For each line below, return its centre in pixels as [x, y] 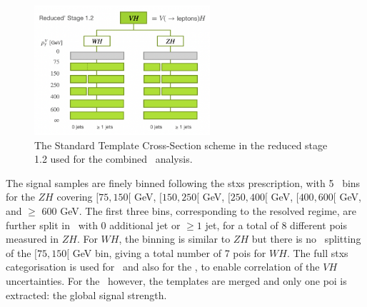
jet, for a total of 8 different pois [276, 225]
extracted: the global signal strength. [86, 295]
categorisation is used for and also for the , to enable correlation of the [163, 267]
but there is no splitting [306, 239]
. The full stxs [317, 252]
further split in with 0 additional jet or [93, 225]
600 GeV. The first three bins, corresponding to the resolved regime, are [199, 210]
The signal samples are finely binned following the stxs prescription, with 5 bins [183, 182]
